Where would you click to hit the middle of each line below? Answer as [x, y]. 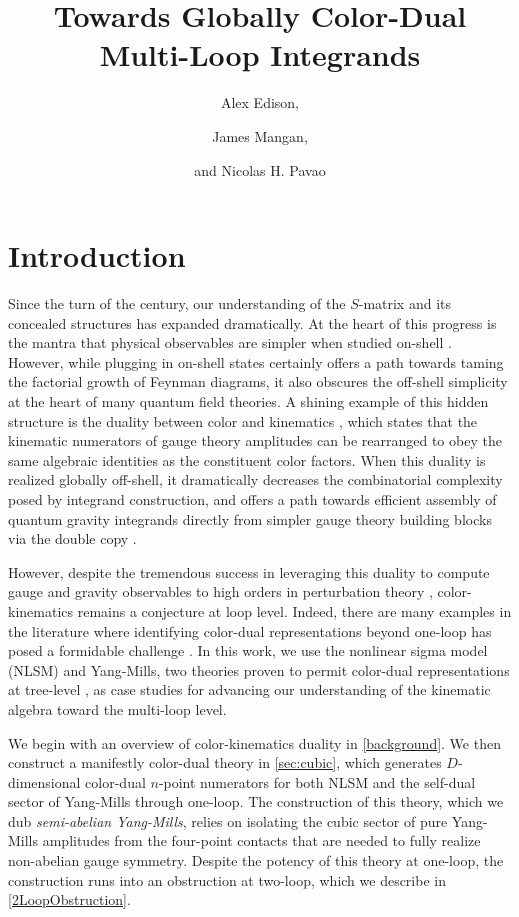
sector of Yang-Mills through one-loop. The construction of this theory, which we [256, 801]
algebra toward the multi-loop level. [117, 708]
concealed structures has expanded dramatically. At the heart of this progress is [252, 322]
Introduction [97, 255]
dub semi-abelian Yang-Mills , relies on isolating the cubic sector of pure [228, 820]
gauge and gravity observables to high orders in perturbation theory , [220, 591]
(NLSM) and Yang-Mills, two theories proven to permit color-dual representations [259, 669]
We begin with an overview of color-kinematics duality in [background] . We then [254, 742]
